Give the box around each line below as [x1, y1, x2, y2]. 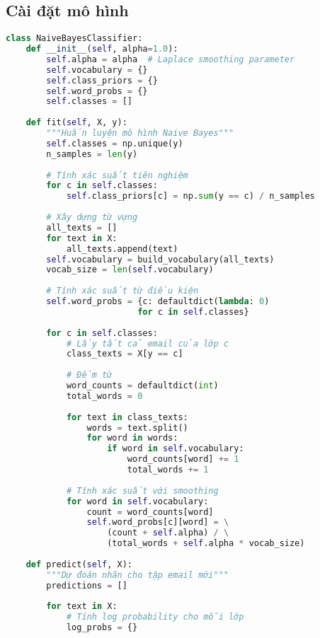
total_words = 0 [66, 390, 143, 401]
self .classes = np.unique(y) [46, 138, 183, 149]
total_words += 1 [127, 465, 209, 475]
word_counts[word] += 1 [127, 454, 239, 465]
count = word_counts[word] [86, 506, 214, 517]
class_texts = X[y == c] [66, 349, 183, 359]
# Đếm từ [66, 370, 113, 381]
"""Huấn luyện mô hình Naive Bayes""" [46, 128, 234, 139]
